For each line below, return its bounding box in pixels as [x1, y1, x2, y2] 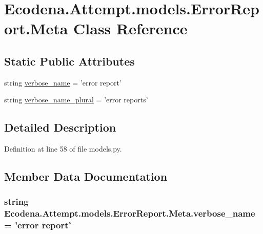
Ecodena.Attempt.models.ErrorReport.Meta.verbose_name [4, 207, 255, 220]
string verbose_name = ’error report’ [4, 77, 122, 88]
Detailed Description [4, 119, 116, 135]
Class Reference [73, 18, 188, 39]
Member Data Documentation [4, 168, 168, 184]
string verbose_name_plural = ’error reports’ [4, 94, 148, 105]
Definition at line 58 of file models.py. [4, 143, 122, 154]
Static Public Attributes [4, 53, 135, 69]
